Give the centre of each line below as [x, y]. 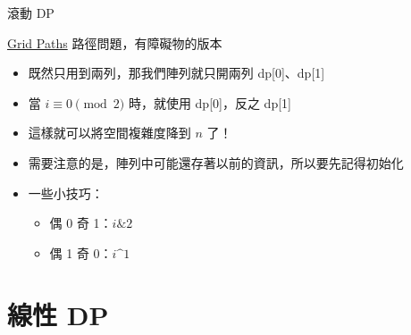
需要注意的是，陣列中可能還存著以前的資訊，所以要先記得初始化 [216, 162]
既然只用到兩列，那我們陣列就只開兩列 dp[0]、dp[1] [176, 73]
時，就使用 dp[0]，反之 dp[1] [210, 102]
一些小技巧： [66, 193]
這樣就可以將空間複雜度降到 [109, 133]
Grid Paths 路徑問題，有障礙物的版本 [115, 42]
